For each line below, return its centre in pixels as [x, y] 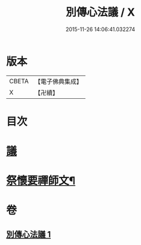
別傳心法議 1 [29, 234]
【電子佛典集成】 [58, 81]
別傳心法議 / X [100, 12]
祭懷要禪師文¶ [41, 181]
